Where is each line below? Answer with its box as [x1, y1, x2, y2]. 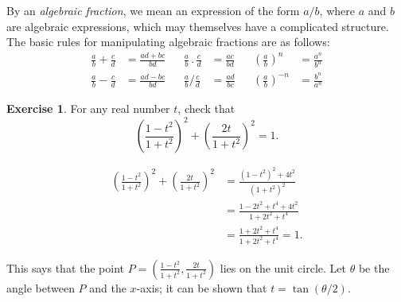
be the [358, 259, 390, 276]
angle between [6, 279, 75, 296]
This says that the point [6, 259, 125, 276]
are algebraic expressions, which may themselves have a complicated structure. [6, 17, 389, 34]
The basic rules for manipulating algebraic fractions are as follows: [6, 33, 330, 50]
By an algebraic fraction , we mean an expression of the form [6, 2, 300, 18]
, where [319, 2, 355, 18]
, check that [177, 100, 236, 117]
